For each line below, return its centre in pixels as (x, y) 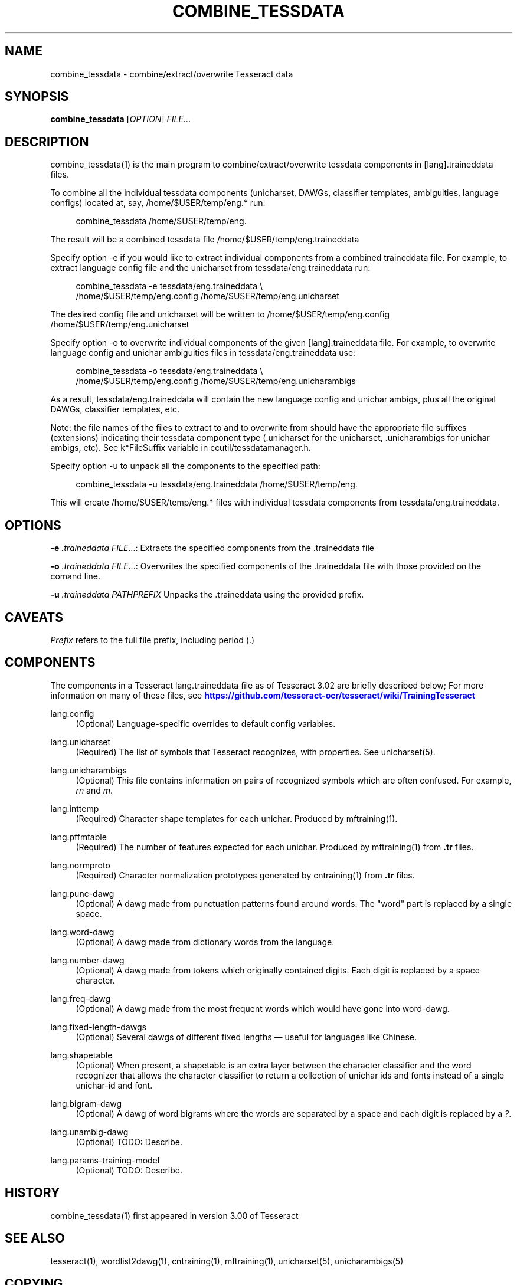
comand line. (75, 576)
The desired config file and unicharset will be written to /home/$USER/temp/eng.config (220, 314)
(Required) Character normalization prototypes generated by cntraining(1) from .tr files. (245, 875)
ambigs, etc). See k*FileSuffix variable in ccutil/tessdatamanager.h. (181, 448)
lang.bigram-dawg (86, 1103)
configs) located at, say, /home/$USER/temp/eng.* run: (158, 203)
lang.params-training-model (105, 1160)
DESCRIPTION (47, 142)
